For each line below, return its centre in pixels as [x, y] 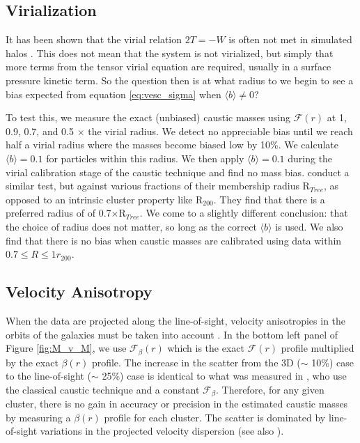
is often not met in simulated [290, 39]
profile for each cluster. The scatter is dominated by [215, 417]
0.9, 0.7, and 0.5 [40, 131]
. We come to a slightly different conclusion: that [244, 213]
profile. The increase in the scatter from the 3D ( [196, 362]
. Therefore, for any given [270, 389]
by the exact [32, 362]
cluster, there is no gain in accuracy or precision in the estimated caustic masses [177, 404]
